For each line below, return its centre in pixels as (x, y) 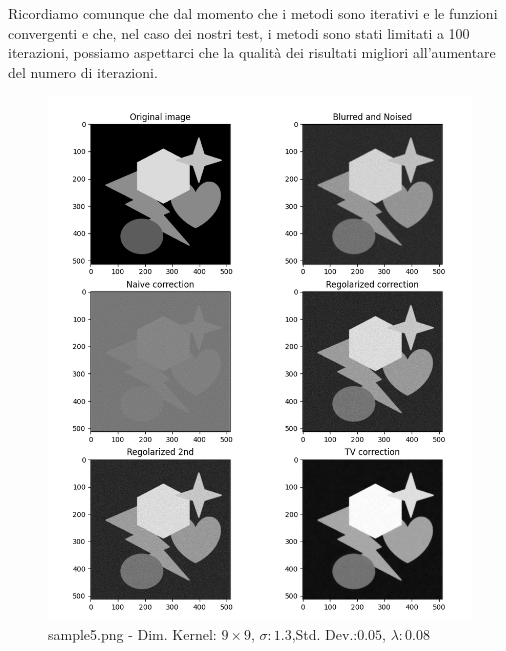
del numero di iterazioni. (83, 71)
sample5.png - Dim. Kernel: (132, 634)
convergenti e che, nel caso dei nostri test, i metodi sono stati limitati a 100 (239, 32)
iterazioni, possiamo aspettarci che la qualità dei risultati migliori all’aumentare (252, 52)
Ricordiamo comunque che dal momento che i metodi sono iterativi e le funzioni (253, 13)
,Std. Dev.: (324, 634)
